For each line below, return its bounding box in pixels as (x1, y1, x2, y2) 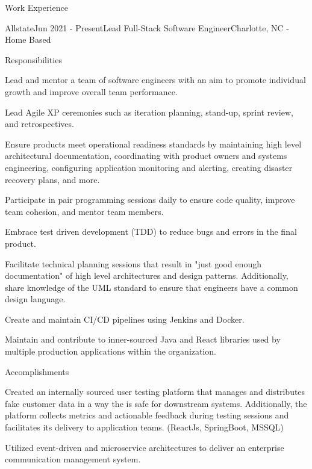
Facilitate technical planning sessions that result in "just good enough (5, 257, 261, 270)
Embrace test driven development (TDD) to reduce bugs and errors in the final (5, 225, 297, 238)
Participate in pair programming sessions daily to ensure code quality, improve (5, 193, 295, 206)
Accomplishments (5, 365, 69, 377)
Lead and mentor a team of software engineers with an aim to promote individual (5, 73, 306, 86)
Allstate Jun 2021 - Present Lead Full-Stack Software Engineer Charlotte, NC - (5, 21, 289, 34)
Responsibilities (5, 53, 62, 66)
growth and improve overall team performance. (5, 85, 178, 98)
